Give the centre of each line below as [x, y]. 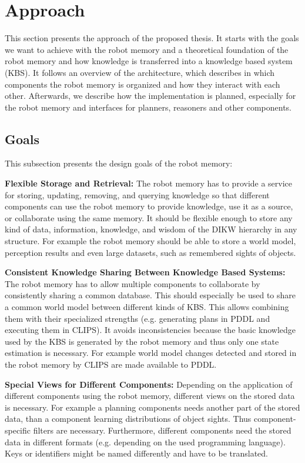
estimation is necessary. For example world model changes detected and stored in [151, 353]
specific [18, 430]
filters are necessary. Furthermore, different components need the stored [162, 430]
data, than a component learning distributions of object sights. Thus [128, 419]
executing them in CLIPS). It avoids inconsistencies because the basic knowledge [150, 330]
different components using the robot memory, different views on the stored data [150, 396]
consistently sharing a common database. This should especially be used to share [150, 295]
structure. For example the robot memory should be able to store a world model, [150, 241]
